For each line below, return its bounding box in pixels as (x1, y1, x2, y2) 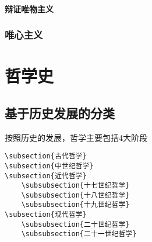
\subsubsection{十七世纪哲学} (21, 181, 130, 190)
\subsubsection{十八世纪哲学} (21, 191, 130, 199)
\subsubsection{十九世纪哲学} (21, 200, 130, 209)
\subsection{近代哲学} (5, 171, 87, 180)
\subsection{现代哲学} (5, 210, 87, 219)
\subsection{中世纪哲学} (5, 161, 94, 170)
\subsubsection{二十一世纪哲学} (21, 230, 137, 238)
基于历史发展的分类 (5, 103, 115, 122)
